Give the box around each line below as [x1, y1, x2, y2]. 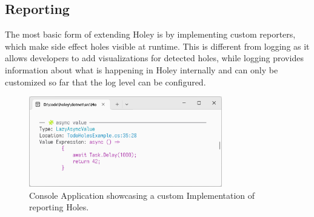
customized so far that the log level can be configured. [5, 75, 206, 88]
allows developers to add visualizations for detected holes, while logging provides [5, 52, 304, 64]
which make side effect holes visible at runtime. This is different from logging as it [5, 39, 310, 52]
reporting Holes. [29, 201, 89, 213]
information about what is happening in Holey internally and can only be [5, 63, 278, 76]
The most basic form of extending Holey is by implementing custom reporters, [5, 28, 296, 41]
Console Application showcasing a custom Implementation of [29, 189, 255, 201]
